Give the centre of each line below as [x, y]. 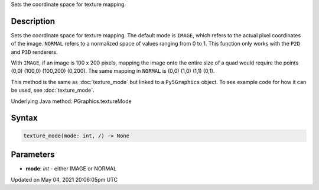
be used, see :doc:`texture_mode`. [53, 90]
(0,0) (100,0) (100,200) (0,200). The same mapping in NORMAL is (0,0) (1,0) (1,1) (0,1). [113, 71]
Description [33, 21]
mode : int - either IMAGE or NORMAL [71, 169]
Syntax [24, 118]
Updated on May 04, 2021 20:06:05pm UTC [64, 179]
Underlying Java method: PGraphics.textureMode [71, 101]
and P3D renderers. [34, 52]
